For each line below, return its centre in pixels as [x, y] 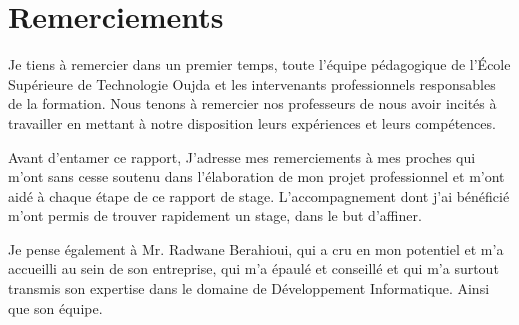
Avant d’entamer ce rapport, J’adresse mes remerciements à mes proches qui [242, 156]
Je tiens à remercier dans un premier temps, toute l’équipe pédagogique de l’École [259, 64]
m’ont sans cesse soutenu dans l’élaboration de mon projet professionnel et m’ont [256, 176]
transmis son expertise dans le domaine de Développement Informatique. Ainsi [249, 288]
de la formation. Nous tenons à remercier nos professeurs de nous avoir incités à [252, 103]
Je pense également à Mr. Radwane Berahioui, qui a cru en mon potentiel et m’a [256, 248]
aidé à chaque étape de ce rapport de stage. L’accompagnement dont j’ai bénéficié [259, 195]
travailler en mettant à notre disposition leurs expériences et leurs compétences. [252, 122]
